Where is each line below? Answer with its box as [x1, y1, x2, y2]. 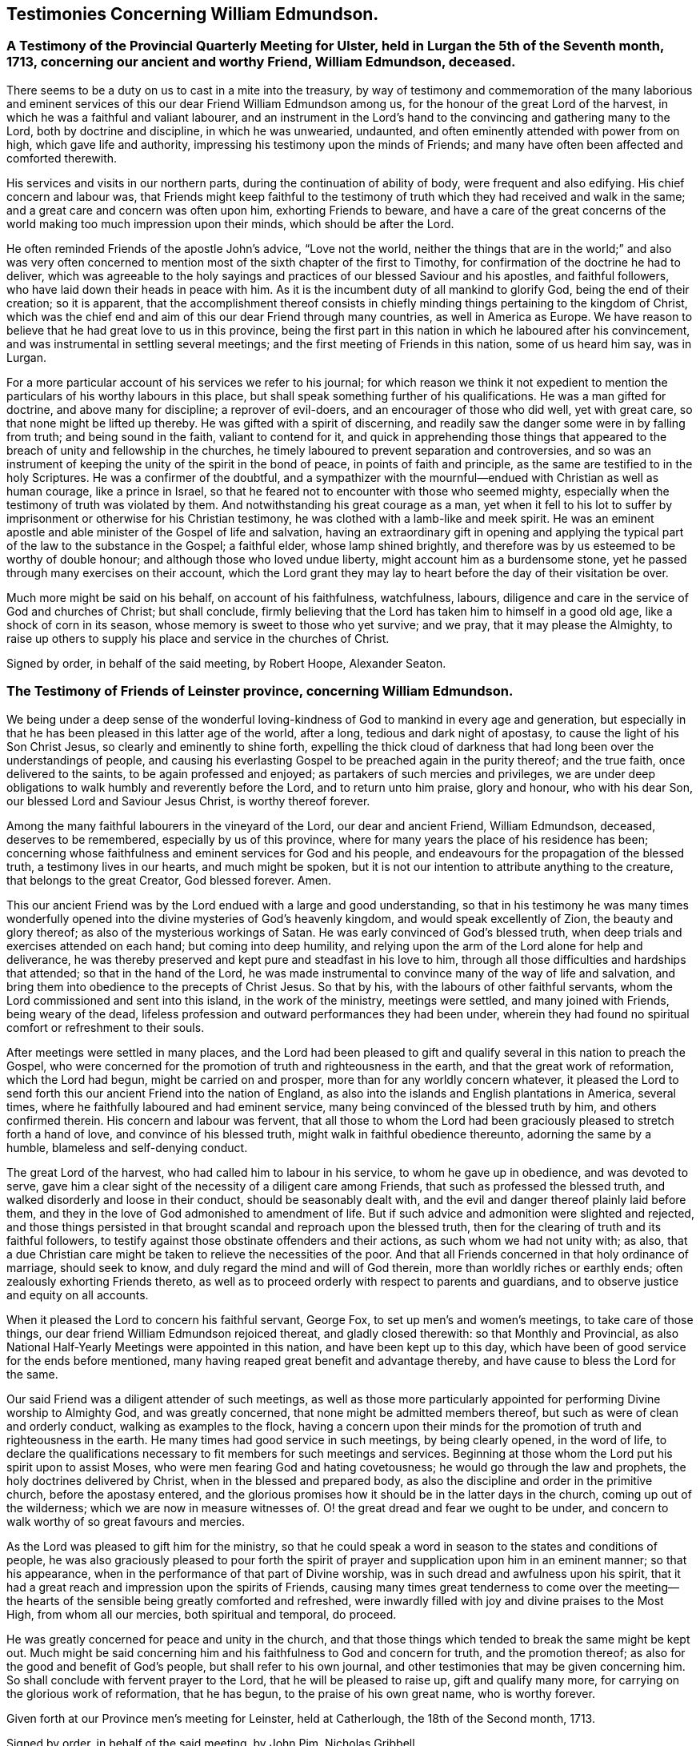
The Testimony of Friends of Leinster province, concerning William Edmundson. [6, 683, 514, 700]
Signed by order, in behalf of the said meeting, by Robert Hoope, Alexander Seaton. [6, 656, 446, 670]
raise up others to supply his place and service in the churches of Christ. [6, 631, 390, 645]
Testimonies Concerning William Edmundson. [6, 4, 379, 24]
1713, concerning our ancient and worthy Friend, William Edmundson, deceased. [6, 54, 516, 70]
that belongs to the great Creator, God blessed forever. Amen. [6, 873, 332, 887]
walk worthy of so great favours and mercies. [6, 1514, 245, 1528]
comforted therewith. [6, 151, 118, 165]
